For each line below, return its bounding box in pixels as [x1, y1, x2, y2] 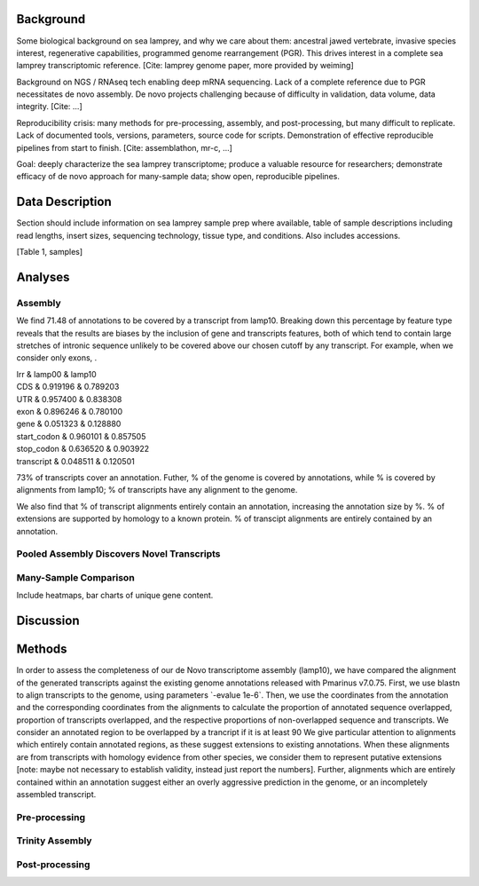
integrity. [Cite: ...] [16, 101, 83, 112]
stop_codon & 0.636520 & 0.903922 [16, 444, 150, 455]
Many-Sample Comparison [16, 571, 135, 583]
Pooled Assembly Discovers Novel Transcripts [16, 548, 221, 560]
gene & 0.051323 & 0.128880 [16, 418, 122, 430]
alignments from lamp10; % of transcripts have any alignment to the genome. [16, 485, 298, 495]
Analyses [16, 269, 70, 284]
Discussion [16, 613, 80, 629]
